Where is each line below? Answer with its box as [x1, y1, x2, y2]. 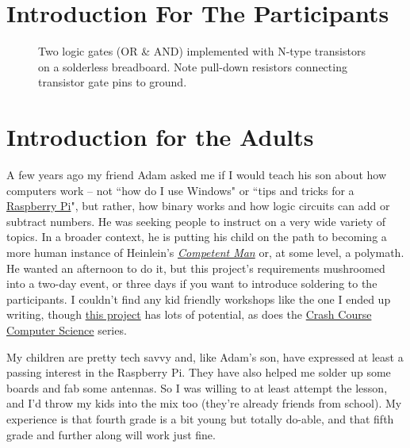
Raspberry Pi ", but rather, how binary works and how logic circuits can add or [6, 197, 390, 214]
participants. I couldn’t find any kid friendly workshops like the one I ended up [6, 290, 391, 307]
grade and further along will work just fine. [6, 426, 216, 442]
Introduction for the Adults [6, 121, 314, 153]
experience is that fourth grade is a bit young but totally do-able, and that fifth [6, 410, 394, 427]
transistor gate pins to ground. [38, 74, 187, 90]
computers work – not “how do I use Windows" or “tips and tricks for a [6, 182, 354, 198]
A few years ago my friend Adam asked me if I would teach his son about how [6, 167, 387, 183]
